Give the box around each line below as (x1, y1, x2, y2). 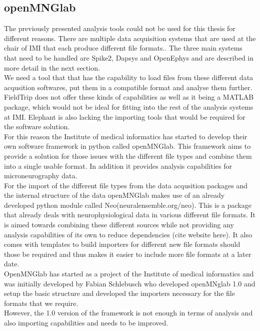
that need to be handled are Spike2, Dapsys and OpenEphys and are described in (4, 52, 254, 63)
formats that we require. (4, 297, 78, 308)
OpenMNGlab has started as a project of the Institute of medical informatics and (4, 268, 254, 279)
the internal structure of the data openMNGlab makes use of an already (4, 190, 225, 200)
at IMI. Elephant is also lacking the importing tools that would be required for (4, 111, 245, 122)
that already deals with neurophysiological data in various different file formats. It (4, 209, 255, 220)
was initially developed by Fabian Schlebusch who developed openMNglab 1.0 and (4, 278, 255, 288)
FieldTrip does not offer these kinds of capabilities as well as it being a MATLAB (4, 92, 254, 102)
